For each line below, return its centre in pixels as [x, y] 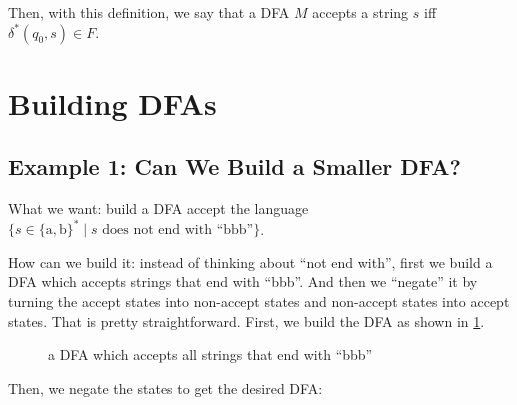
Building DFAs [112, 102]
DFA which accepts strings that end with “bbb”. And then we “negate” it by [243, 281]
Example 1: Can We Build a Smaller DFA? [234, 166]
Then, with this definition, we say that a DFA [149, 12]
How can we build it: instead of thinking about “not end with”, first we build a [250, 261]
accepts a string [360, 12]
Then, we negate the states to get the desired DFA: [165, 387]
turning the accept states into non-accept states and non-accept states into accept [259, 301]
